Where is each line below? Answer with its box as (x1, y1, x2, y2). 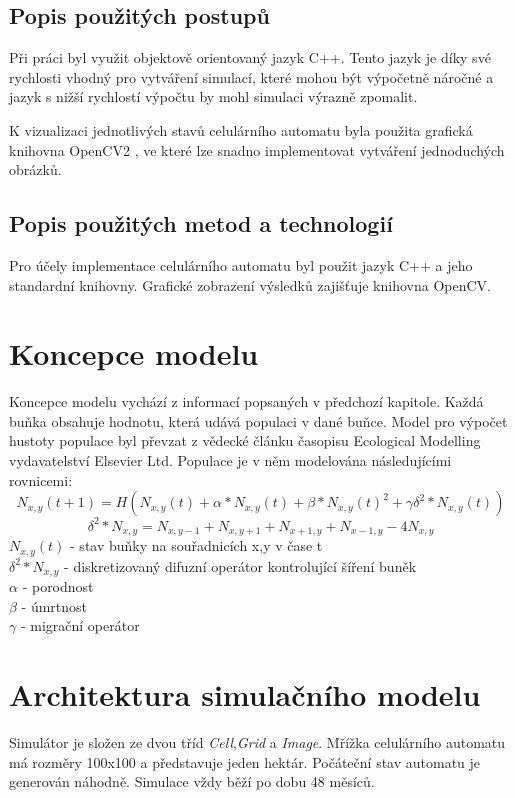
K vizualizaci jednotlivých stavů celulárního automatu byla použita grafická (9, 119, 473, 140)
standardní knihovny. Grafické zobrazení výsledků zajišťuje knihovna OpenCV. (9, 274, 491, 295)
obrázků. (9, 159, 62, 180)
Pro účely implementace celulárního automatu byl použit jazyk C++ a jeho (9, 254, 473, 275)
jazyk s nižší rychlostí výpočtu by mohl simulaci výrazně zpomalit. (9, 86, 418, 107)
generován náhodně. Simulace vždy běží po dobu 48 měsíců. (9, 771, 375, 792)
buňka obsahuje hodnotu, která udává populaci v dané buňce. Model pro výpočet (9, 410, 508, 431)
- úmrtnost (21, 595, 88, 616)
